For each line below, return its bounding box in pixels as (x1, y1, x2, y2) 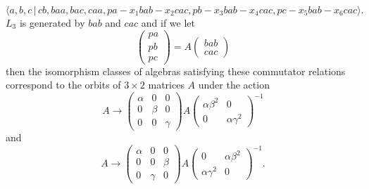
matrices (148, 77, 184, 92)
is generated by (19, 15, 85, 30)
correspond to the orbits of (6, 77, 121, 92)
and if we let (141, 15, 195, 30)
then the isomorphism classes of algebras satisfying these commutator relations (6, 63, 346, 78)
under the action (198, 77, 270, 92)
